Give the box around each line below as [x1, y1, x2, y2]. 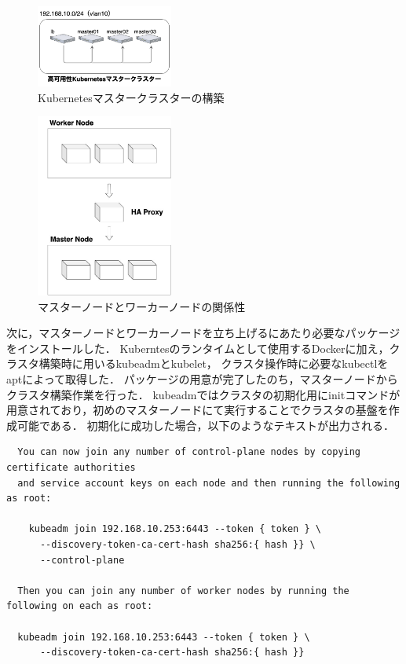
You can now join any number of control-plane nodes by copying [17, 446, 361, 458]
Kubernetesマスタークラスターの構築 [38, 89, 225, 105]
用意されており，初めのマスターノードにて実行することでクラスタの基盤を [6, 402, 389, 418]
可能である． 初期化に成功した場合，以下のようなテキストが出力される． [16, 416, 395, 433]
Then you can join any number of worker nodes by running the [17, 585, 349, 596]
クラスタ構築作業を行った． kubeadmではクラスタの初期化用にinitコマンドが [6, 386, 401, 402]
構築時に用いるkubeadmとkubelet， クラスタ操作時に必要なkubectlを [38, 355, 389, 372]
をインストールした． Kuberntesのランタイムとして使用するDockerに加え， [6, 339, 390, 356]
